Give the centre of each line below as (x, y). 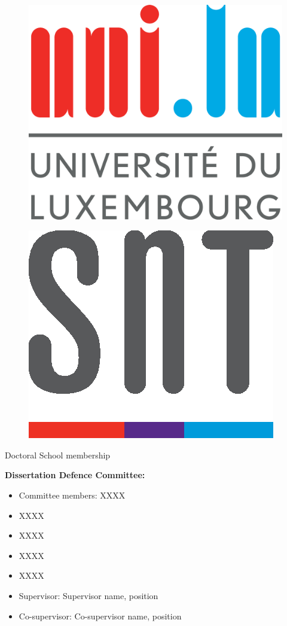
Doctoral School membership (58, 455)
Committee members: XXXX (72, 495)
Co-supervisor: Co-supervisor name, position (100, 616)
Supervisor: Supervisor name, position (88, 595)
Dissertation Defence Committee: (75, 475)
